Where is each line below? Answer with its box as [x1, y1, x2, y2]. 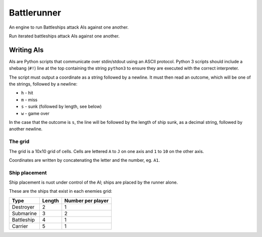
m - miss [21, 97, 38, 102]
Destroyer [12, 203, 35, 210]
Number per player [64, 197, 109, 204]
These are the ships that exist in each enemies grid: [9, 188, 113, 194]
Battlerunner [9, 7, 62, 18]
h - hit [21, 90, 33, 96]
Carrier [12, 222, 29, 229]
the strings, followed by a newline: [9, 81, 78, 87]
